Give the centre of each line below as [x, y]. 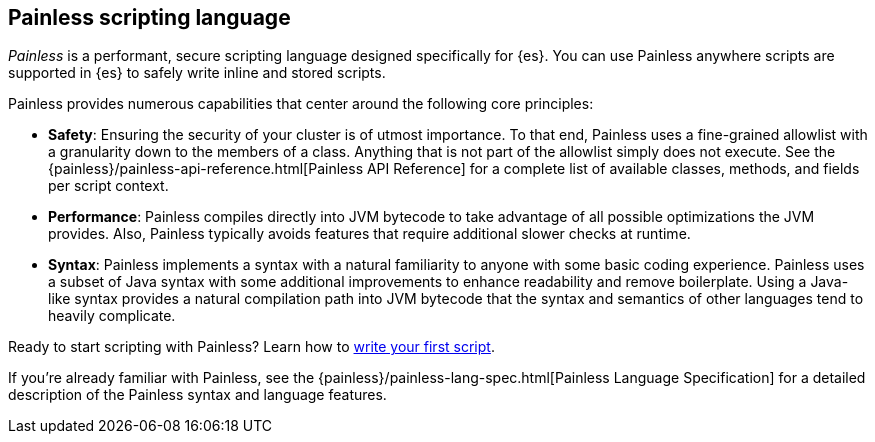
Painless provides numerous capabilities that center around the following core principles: [301, 104]
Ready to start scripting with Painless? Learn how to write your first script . [251, 347]
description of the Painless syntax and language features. [197, 395]
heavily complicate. [112, 316]
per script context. [108, 186]
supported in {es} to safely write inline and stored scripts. [197, 73]
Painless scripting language [149, 17]
